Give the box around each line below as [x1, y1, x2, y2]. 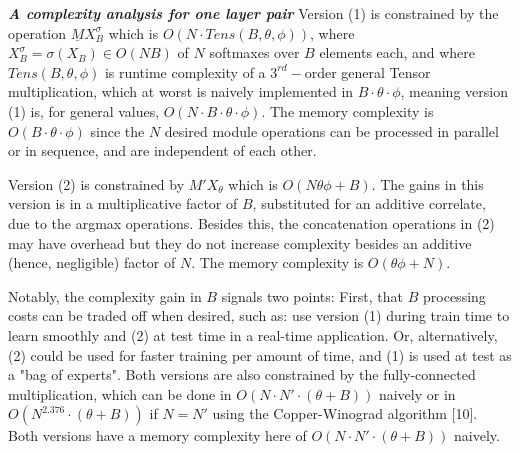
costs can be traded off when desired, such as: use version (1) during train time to [8, 305, 510, 326]
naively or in [378, 383, 456, 404]
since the [90, 120, 145, 141]
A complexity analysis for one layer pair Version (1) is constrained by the [8, 3, 499, 23]
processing [423, 285, 486, 306]
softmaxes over [209, 42, 300, 63]
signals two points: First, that [221, 285, 404, 306]
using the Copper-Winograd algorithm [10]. [212, 403, 478, 424]
